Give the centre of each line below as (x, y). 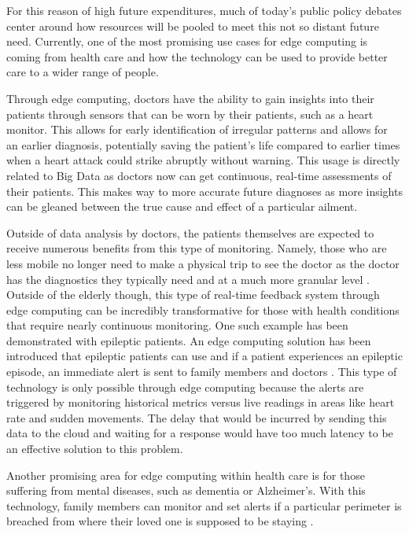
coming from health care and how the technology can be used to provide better (197, 56)
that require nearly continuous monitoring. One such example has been (177, 325)
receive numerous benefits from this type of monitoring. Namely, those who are (197, 248)
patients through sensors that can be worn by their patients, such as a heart (190, 114)
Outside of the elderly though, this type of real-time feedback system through (193, 295)
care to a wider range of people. (83, 72)
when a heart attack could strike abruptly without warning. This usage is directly (203, 160)
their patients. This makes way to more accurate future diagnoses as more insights (204, 191)
